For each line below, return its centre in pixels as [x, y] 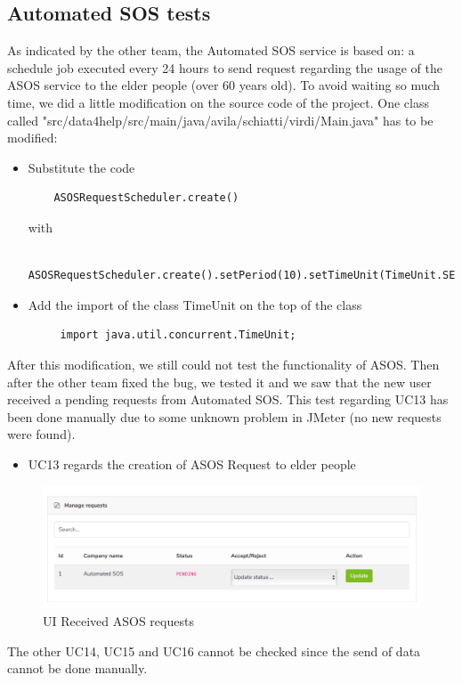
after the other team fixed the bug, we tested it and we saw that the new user [219, 382]
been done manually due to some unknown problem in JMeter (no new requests [224, 416]
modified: [32, 138]
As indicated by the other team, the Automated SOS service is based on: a [211, 50]
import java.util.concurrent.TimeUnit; [178, 335]
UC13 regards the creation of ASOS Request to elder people [192, 463]
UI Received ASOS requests [118, 620]
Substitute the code [81, 167]
